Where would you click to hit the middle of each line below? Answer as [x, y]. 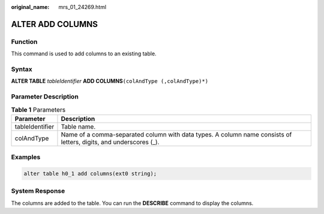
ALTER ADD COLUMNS [55, 24]
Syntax [22, 69]
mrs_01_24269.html [82, 7]
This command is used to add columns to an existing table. [84, 53]
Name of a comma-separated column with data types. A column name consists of [176, 134]
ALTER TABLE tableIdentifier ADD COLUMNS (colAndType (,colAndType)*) [110, 81]
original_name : [30, 7]
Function [24, 41]
